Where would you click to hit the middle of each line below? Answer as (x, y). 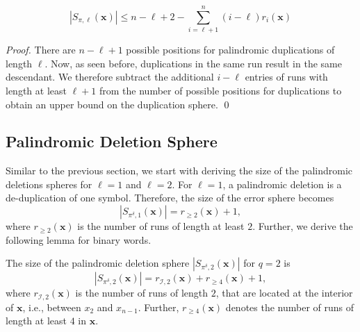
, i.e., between (52, 307)
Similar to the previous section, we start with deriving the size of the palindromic (179, 171)
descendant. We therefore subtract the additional (110, 77)
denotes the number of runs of (290, 307)
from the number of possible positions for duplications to (221, 90)
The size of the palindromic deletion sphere (98, 263)
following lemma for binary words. (79, 239)
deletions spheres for (49, 184)
